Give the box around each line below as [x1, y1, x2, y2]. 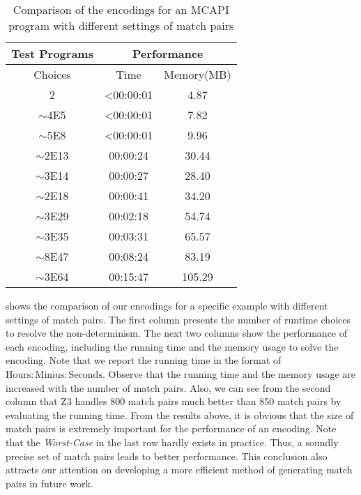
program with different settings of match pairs [8, 17, 234, 33]
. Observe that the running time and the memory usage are [102, 366, 356, 381]
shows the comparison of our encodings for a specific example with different [6, 298, 328, 312]
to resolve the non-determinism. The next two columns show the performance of [6, 326, 348, 340]
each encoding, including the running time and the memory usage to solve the [6, 339, 339, 353]
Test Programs [11, 45, 93, 61]
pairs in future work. [6, 475, 93, 490]
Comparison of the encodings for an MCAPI [13, 1, 229, 17]
